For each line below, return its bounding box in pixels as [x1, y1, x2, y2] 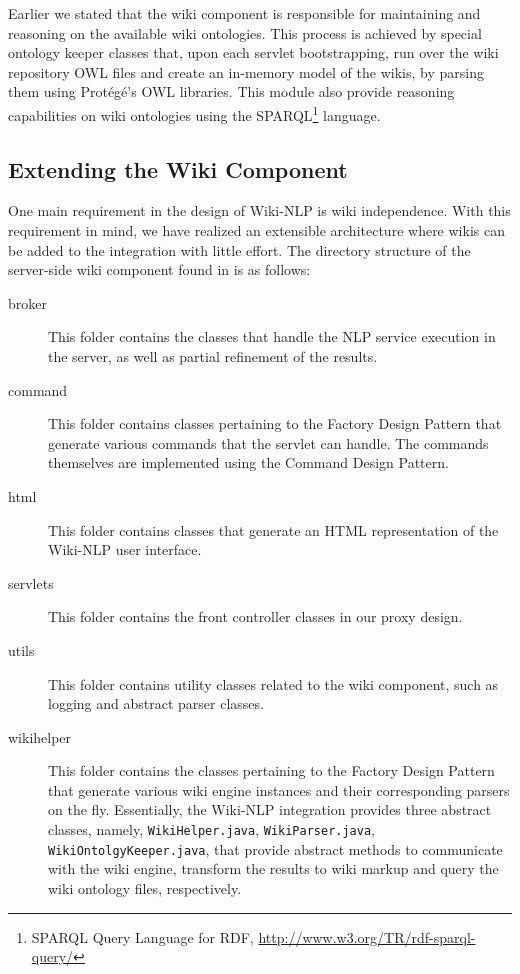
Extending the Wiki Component [8, 153, 348, 184]
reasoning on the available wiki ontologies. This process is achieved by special [8, 22, 482, 43]
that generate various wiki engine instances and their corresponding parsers [48, 779, 510, 800]
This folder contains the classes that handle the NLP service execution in [48, 326, 496, 347]
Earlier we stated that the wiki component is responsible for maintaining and [8, 3, 481, 23]
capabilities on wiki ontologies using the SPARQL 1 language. [8, 101, 381, 125]
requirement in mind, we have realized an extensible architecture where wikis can [8, 220, 505, 241]
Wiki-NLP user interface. [48, 539, 202, 560]
